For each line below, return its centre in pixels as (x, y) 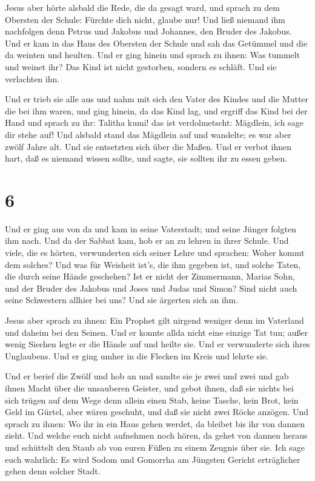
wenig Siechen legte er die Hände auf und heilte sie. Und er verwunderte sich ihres (157, 344)
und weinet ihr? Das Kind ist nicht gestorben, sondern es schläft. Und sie (141, 66)
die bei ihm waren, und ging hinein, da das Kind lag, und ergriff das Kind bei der (156, 110)
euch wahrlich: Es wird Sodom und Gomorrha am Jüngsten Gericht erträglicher (153, 459)
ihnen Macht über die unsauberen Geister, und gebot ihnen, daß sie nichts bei (149, 388)
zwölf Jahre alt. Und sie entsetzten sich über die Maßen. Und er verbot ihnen (148, 146)
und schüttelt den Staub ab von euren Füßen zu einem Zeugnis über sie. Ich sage (155, 447)
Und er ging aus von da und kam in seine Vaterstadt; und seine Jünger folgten (151, 228)
